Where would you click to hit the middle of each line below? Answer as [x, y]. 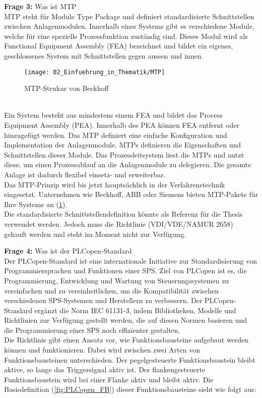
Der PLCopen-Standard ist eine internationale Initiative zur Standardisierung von [130, 260]
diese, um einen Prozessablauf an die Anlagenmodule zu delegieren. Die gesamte [128, 164]
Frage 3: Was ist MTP [40, 6]
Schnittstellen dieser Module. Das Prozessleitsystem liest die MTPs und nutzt [124, 154]
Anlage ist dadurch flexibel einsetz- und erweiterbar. [85, 174]
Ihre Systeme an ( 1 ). [36, 204]
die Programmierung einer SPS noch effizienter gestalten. [92, 330]
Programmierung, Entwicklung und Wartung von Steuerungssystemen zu [117, 280]
